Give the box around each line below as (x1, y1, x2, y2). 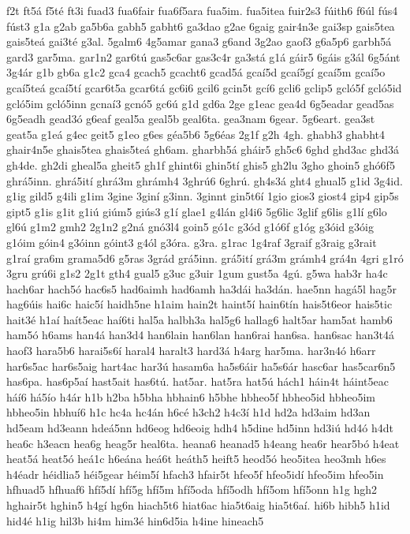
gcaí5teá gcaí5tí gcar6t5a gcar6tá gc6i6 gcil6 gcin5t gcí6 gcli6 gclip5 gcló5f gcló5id (6, 79, 402, 95)
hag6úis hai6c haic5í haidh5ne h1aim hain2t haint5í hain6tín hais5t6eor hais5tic (6, 296, 393, 312)
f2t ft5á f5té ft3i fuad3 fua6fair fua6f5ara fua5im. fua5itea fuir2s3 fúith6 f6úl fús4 (6, 2, 398, 18)
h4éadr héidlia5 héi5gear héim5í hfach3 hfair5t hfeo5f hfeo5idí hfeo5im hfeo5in (6, 465, 384, 482)
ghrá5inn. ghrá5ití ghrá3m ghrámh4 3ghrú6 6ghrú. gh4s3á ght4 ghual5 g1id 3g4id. (6, 172, 403, 189)
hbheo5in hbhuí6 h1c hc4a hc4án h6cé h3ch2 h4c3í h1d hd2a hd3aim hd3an (6, 404, 371, 420)
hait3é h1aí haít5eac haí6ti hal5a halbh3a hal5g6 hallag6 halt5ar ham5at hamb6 (6, 311, 393, 327)
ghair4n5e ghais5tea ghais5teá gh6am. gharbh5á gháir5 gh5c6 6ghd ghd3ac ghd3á (6, 141, 400, 158)
